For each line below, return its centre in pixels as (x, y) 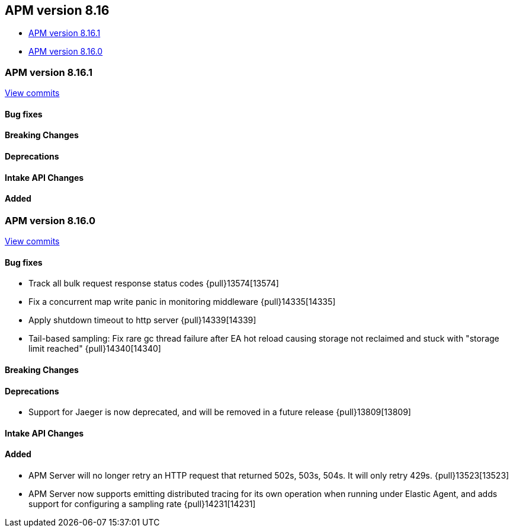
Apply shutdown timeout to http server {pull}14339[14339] (142, 320)
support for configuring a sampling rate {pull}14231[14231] (142, 504)
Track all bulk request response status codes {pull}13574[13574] (154, 283)
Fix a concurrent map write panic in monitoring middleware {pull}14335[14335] (182, 302)
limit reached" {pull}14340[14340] (95, 349)
